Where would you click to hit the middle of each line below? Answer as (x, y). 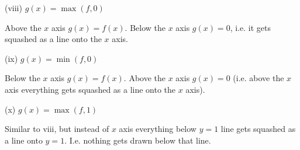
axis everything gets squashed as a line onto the (90, 89)
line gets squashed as (258, 129)
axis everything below (158, 129)
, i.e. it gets (250, 27)
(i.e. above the (258, 78)
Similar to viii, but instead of (57, 129)
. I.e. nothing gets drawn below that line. (138, 140)
